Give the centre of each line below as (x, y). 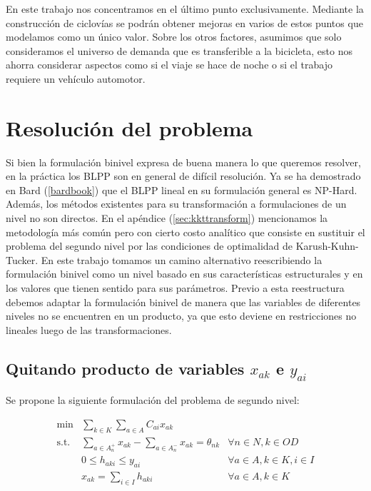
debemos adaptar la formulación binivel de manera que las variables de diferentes (183, 302)
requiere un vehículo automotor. (76, 78)
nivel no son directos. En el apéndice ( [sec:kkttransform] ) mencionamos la (167, 218)
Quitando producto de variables (125, 368)
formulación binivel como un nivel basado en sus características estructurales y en (184, 274)
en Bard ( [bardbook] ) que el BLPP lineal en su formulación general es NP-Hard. (182, 189)
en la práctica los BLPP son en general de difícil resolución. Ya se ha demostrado (183, 176)
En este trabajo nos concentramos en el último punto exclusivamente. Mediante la (185, 9)
